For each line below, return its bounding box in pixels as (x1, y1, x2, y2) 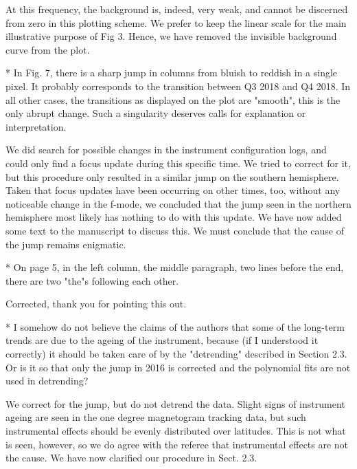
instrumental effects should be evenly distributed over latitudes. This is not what (5, 424, 346, 438)
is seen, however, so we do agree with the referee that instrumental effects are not (5, 437, 349, 451)
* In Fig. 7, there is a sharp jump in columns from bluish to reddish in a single (5, 65, 338, 80)
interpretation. (5, 119, 67, 133)
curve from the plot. (5, 42, 90, 56)
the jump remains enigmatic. (5, 237, 126, 251)
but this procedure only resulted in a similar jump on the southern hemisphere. (5, 169, 339, 184)
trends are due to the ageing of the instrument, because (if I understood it (5, 333, 319, 347)
